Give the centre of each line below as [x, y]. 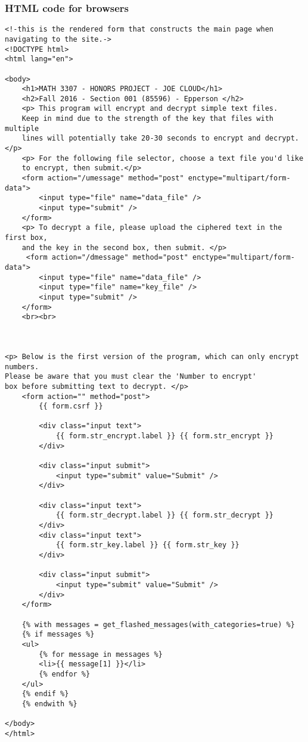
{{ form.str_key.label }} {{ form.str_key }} [147, 545]
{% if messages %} [58, 635]
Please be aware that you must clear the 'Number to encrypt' [131, 377]
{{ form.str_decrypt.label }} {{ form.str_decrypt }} [165, 515]
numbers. [22, 367]
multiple [22, 128]
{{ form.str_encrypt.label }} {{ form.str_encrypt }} [165, 436]
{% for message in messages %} [101, 654]
